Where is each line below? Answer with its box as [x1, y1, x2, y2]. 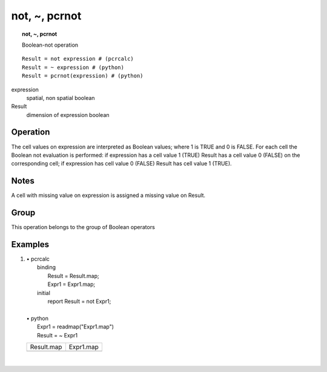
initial [37, 289, 51, 296]
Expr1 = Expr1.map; [47, 281, 96, 288]
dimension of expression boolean [26, 111, 110, 118]
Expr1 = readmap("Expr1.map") [37, 323, 114, 330]
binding [37, 264, 56, 271]
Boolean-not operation [22, 41, 79, 48]
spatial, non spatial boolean [26, 94, 95, 101]
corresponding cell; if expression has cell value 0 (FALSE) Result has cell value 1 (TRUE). [11, 160, 233, 167]
